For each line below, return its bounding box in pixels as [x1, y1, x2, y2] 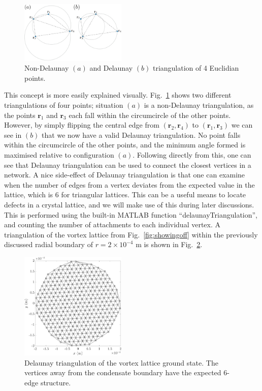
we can [231, 119, 253, 130]
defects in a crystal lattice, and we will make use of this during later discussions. [4, 199, 254, 209]
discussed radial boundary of [4, 239, 93, 250]
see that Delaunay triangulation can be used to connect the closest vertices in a [4, 159, 251, 170]
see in [4, 129, 22, 140]
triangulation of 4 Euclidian [152, 63, 239, 73]
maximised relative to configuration [4, 149, 114, 160]
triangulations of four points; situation [4, 99, 123, 110]
